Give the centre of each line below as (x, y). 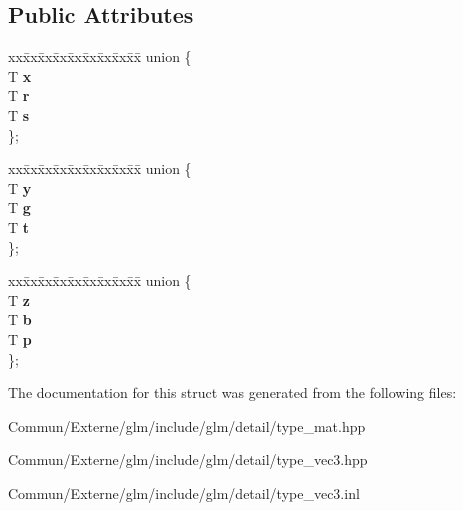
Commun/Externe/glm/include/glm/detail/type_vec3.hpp (188, 459)
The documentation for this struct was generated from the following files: (232, 392)
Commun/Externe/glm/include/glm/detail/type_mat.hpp (187, 425)
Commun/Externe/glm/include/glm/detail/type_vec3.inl (184, 492)
